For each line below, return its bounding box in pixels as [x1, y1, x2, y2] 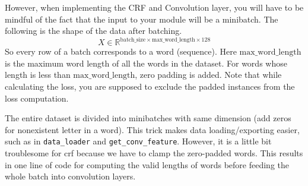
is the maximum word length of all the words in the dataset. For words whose [5, 56, 287, 69]
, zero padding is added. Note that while [135, 68, 282, 81]
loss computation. [5, 92, 69, 104]
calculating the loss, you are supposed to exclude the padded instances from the [5, 80, 295, 93]
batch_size [120, 36, 146, 43]
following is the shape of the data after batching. [5, 24, 182, 37]
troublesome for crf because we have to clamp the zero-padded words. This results [5, 147, 303, 159]
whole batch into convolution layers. [5, 170, 136, 182]
